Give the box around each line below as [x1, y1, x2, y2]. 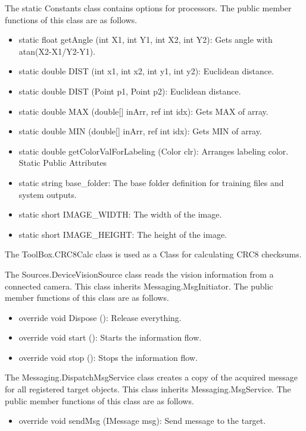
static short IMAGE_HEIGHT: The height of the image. [18, 228, 227, 240]
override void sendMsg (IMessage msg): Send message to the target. [18, 414, 266, 427]
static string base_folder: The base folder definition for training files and [18, 176, 284, 188]
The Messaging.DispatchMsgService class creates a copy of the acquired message [5, 371, 298, 383]
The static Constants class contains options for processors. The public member [5, 2, 292, 14]
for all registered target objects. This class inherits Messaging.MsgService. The [5, 383, 291, 395]
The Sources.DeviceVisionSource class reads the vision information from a [5, 268, 274, 280]
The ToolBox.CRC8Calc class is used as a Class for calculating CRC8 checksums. [5, 248, 302, 260]
